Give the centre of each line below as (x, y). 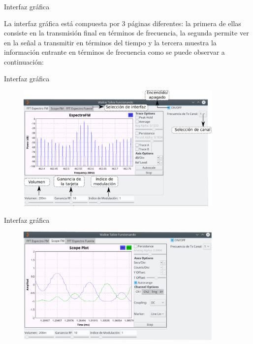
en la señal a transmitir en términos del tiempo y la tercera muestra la (110, 42)
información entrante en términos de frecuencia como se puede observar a (114, 52)
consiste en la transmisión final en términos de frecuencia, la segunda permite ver (126, 33)
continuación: (24, 61)
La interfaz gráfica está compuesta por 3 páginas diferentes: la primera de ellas (123, 23)
